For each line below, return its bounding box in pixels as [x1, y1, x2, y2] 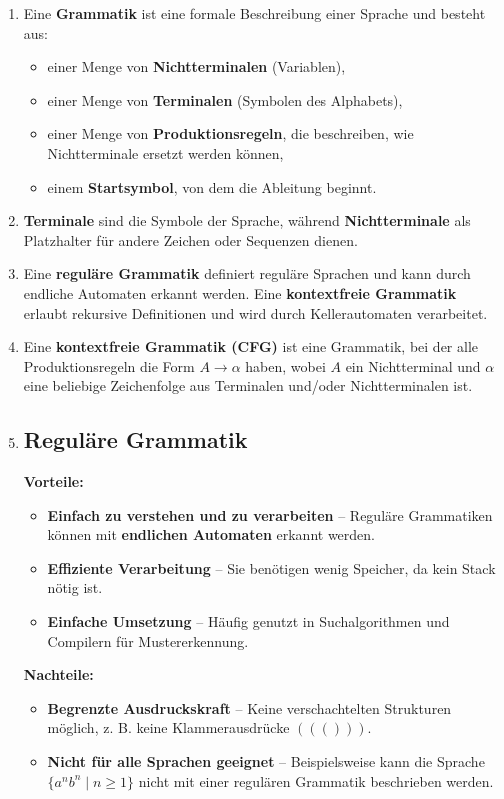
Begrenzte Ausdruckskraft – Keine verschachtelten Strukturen [47, 697, 452, 718]
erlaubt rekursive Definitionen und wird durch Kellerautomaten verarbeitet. [23, 302, 488, 323]
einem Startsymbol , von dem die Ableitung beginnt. [47, 176, 377, 197]
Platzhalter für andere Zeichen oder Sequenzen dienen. [23, 229, 358, 250]
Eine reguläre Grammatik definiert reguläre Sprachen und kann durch [23, 263, 471, 284]
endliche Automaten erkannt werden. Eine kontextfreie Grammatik [23, 282, 457, 303]
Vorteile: [23, 471, 84, 492]
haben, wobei [245, 355, 326, 376]
